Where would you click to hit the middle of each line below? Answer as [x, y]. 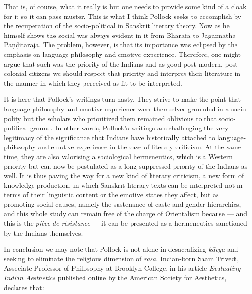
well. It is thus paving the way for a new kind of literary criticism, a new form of [124, 175]
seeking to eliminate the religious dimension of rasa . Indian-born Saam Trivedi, [122, 258]
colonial [15, 73]
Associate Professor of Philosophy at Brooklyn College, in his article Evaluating [122, 268]
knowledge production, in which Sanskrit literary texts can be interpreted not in [123, 185]
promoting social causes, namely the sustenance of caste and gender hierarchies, [123, 204]
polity [13, 118]
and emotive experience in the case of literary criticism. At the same [140, 147]
